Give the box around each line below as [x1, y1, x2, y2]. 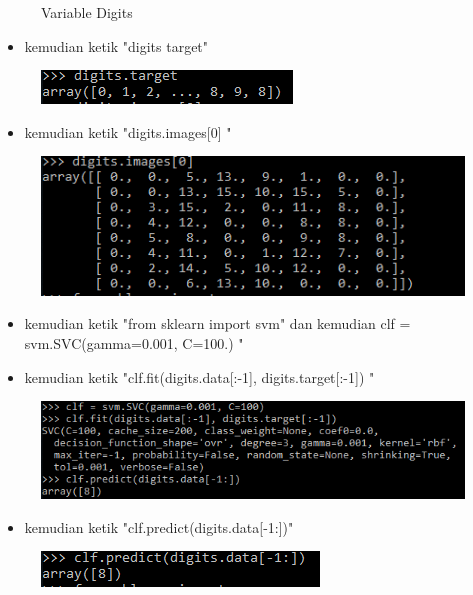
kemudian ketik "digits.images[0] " [24, 121, 232, 142]
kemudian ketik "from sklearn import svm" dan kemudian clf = [24, 313, 411, 334]
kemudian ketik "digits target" [24, 35, 209, 56]
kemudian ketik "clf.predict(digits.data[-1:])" [24, 516, 294, 537]
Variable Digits [41, 2, 133, 22]
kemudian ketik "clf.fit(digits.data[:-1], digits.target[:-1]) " [24, 366, 375, 387]
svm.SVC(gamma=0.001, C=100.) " [24, 332, 244, 353]
